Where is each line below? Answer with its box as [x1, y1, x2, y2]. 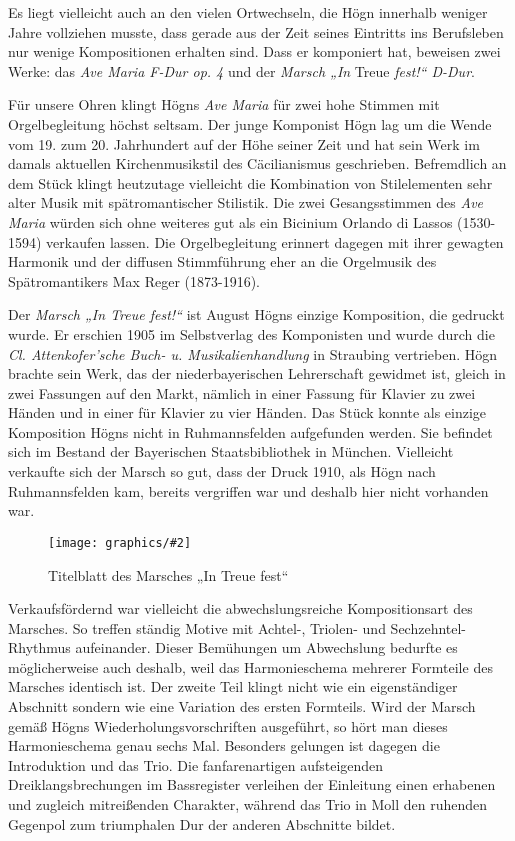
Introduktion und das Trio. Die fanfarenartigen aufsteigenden [8, 754, 384, 775]
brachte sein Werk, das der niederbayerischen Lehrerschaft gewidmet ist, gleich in [8, 363, 506, 384]
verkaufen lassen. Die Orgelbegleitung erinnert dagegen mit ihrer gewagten [46, 231, 504, 252]
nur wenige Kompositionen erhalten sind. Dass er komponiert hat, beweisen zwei [8, 41, 501, 62]
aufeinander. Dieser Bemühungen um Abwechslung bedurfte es [75, 637, 458, 658]
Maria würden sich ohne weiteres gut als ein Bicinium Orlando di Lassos [8, 211, 453, 232]
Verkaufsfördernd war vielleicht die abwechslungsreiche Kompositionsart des [8, 598, 473, 619]
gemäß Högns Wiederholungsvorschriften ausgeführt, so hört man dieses [8, 715, 448, 736]
